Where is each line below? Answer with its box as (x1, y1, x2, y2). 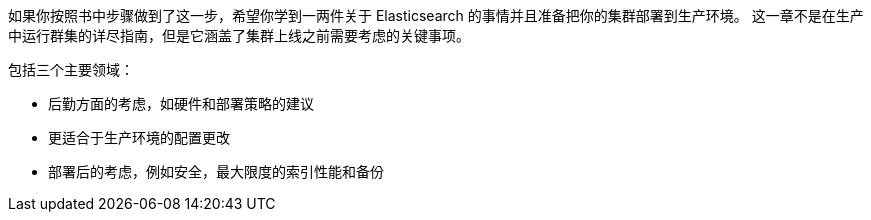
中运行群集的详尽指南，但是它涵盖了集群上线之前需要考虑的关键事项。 (8, 27, 470, 44)
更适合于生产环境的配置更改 (48, 129, 230, 146)
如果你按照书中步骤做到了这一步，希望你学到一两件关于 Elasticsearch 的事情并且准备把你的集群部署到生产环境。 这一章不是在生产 (8, 7, 864, 24)
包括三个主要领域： (8, 61, 134, 78)
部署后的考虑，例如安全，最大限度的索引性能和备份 (48, 163, 384, 180)
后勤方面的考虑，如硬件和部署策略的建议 (48, 95, 314, 112)
